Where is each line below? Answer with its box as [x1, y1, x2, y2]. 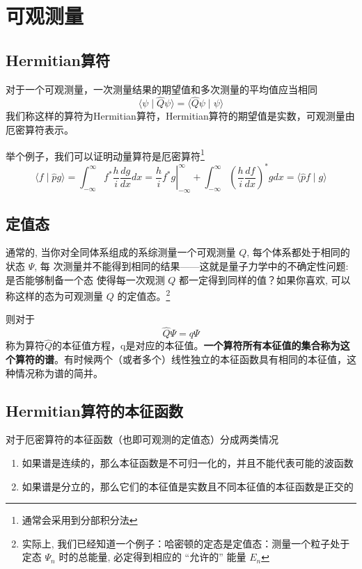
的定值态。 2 [117, 287, 171, 303]
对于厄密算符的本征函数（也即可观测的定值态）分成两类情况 [6, 432, 278, 447]
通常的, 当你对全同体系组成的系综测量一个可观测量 [6, 245, 236, 259]
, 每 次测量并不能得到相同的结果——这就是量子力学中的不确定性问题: [34, 258, 349, 273]
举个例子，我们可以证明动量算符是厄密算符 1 [6, 146, 205, 163]
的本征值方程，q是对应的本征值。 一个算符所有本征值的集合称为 [52, 338, 340, 353]
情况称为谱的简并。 [15, 365, 103, 380]
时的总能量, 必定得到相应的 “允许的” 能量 [58, 550, 246, 564]
